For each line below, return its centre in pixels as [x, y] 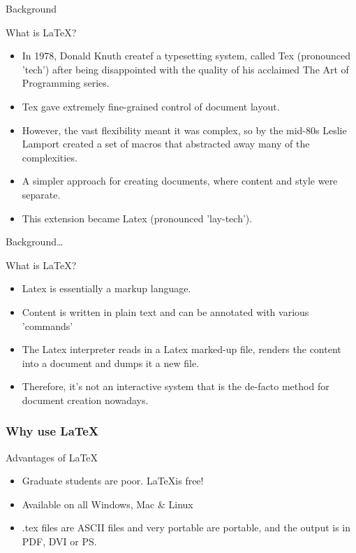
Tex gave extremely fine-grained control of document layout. [151, 106]
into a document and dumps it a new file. [111, 362]
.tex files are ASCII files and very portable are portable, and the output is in [186, 527]
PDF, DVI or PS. [59, 541]
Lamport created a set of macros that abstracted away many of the [166, 144]
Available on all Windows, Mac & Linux [107, 504]
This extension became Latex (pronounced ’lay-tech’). [137, 218]
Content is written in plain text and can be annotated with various [165, 311]
